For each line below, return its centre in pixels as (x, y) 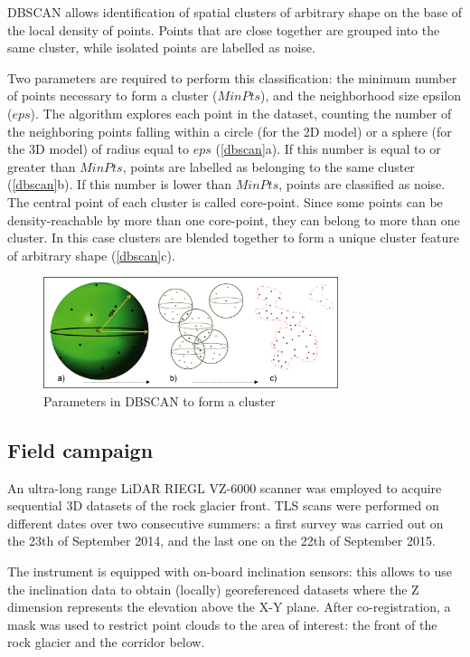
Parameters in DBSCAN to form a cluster (160, 400)
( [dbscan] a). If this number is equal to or (328, 149)
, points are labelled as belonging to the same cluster (268, 166)
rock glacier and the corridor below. (106, 642)
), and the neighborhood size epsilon (361, 95)
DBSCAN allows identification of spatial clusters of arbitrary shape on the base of (235, 12)
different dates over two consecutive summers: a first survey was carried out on (226, 523)
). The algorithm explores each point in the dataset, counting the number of (241, 113)
